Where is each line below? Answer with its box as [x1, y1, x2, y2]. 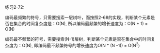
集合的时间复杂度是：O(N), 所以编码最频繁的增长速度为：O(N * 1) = [13, 21, 148, 26]
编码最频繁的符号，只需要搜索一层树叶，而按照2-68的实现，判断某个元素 [5, 15, 151, 20]
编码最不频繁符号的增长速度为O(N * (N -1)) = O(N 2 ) [38, 42, 140, 48]
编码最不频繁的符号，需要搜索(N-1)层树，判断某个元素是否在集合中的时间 [5, 36, 151, 42]
